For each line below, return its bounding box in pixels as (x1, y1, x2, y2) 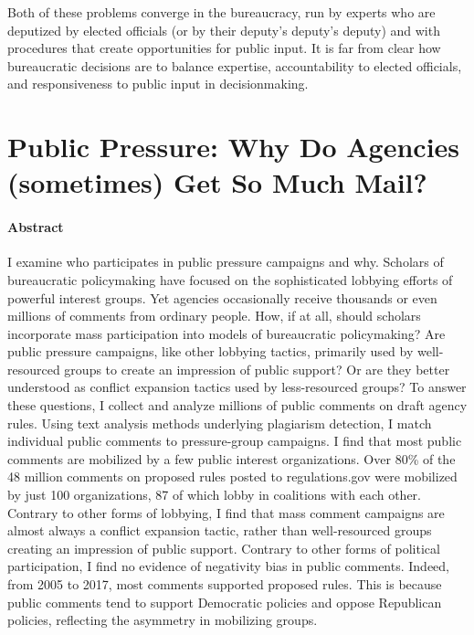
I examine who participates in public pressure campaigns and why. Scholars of (7, 252, 444, 271)
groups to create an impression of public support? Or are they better (64, 359, 450, 378)
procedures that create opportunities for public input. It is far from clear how (7, 38, 441, 58)
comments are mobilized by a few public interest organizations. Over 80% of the (7, 449, 456, 468)
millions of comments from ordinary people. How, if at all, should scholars (7, 306, 421, 325)
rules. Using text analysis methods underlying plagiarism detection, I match (7, 413, 432, 432)
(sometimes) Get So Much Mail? (7, 164, 427, 201)
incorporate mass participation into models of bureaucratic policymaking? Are (7, 323, 446, 343)
